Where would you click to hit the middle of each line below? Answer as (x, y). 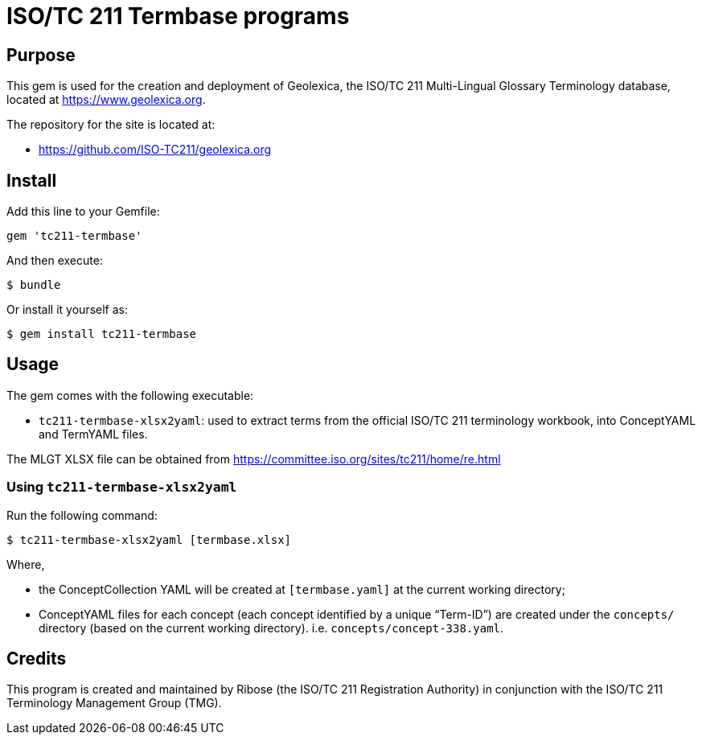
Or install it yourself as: (67, 310)
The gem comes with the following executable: (130, 395)
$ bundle (34, 285)
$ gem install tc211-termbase (102, 334)
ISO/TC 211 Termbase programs (178, 16)
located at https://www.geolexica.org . (106, 100)
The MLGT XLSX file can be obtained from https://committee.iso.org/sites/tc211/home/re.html (254, 459)
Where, (26, 564)
